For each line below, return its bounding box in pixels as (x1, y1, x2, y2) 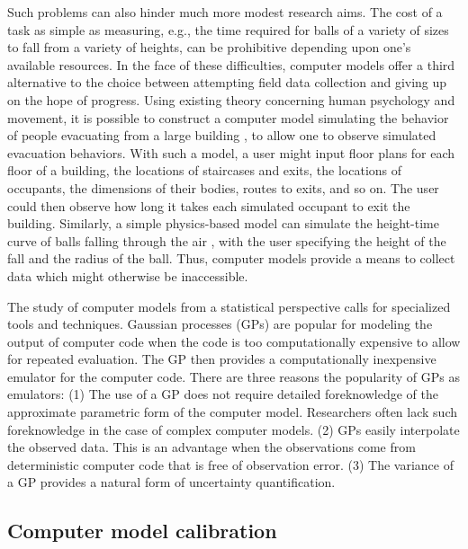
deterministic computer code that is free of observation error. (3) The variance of (7, 455, 454, 474)
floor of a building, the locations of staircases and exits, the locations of (7, 161, 402, 180)
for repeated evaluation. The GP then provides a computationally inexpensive (7, 350, 436, 368)
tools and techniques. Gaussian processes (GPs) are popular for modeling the (7, 314, 433, 333)
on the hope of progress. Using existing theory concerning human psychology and (7, 90, 455, 109)
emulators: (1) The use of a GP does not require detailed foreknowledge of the (7, 385, 438, 403)
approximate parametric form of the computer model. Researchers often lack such (7, 403, 457, 421)
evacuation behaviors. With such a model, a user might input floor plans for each (7, 143, 455, 162)
